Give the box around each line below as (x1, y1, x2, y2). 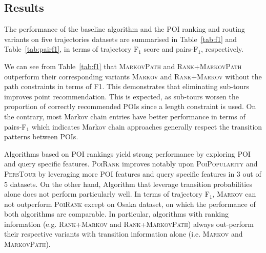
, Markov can (212, 188, 256, 199)
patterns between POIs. (4, 131, 78, 142)
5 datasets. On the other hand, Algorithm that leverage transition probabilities (4, 178, 252, 189)
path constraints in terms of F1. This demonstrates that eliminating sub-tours (4, 81, 250, 92)
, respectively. (201, 44, 244, 54)
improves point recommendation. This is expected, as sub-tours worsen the (4, 91, 239, 101)
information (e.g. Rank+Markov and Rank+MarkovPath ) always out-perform (4, 218, 254, 229)
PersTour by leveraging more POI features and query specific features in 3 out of (4, 168, 261, 179)
